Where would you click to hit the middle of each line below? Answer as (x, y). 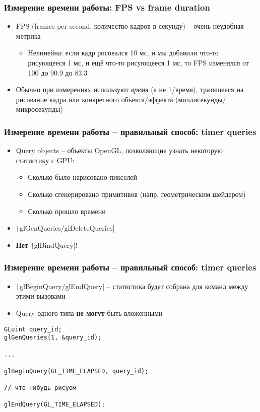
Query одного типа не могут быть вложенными (89, 313)
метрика (28, 36)
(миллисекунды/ (201, 99)
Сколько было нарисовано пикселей (83, 177)
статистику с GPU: (45, 160)
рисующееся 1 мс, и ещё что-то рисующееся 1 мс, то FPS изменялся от (138, 62)
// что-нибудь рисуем (40, 388)
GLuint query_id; (33, 329)
